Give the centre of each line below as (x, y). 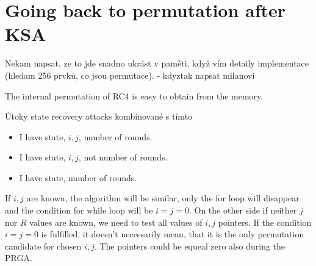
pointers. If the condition (265, 222)
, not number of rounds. (123, 157)
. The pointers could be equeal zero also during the (190, 246)
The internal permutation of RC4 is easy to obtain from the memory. (134, 95)
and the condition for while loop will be (79, 210)
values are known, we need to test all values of (116, 222)
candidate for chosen (43, 246)
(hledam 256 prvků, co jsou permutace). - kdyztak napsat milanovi (130, 75)
